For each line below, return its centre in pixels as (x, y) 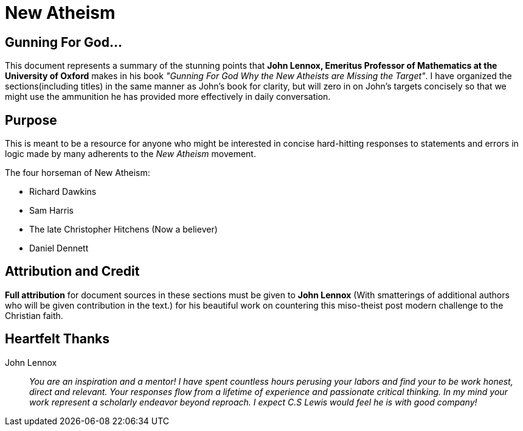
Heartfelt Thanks (57, 339)
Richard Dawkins (63, 192)
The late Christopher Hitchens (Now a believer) (123, 230)
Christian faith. (34, 315)
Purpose (31, 120)
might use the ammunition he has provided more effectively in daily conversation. (168, 97)
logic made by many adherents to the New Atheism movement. (130, 154)
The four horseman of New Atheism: (78, 173)
